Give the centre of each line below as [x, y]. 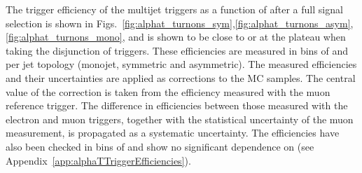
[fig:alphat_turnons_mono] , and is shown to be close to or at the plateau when [176, 37]
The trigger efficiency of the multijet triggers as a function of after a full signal [174, 9]
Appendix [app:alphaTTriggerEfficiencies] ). [98, 160]
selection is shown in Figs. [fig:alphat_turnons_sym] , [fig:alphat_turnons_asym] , [180, 23]
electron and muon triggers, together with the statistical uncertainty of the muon [180, 119]
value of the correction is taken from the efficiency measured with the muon [168, 91]
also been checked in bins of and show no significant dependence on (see [160, 146]
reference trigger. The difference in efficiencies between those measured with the [177, 105]
